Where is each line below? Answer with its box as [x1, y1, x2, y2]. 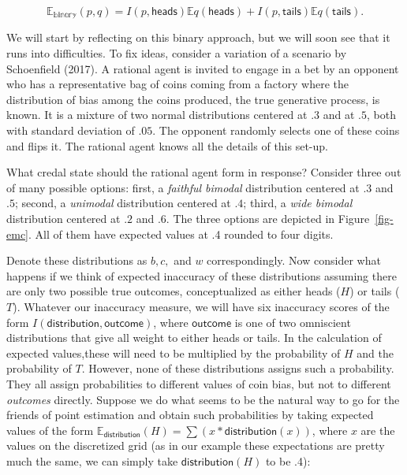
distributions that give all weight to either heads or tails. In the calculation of [6, 329, 382, 346]
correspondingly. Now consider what [207, 252, 381, 269]
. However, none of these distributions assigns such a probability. [81, 360, 394, 377]
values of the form [6, 421, 94, 438]
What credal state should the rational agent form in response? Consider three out [6, 164, 401, 180]
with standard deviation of [6, 122, 135, 139]
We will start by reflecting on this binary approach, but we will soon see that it [6, 29, 390, 46]
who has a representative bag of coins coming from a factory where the [6, 76, 349, 92]
